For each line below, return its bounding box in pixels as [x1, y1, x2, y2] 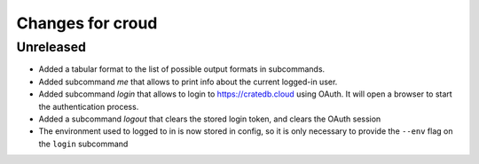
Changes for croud [16, 13, 158, 33]
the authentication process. [38, 101, 139, 112]
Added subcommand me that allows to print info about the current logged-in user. [38, 76, 338, 87]
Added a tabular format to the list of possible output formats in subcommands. [38, 64, 326, 74]
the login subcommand [38, 138, 129, 149]
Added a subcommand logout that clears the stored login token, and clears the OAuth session [38, 113, 381, 124]
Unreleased [16, 39, 86, 55]
